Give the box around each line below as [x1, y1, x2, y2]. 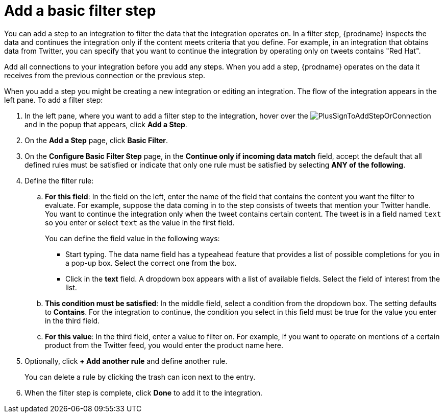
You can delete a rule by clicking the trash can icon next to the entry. [24, 372, 256, 381]
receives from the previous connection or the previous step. [4, 71, 205, 80]
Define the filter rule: [24, 176, 94, 185]
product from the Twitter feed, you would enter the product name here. [45, 340, 283, 350]
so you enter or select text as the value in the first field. [45, 218, 235, 227]
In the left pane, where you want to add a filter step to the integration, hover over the [24, 111, 308, 120]
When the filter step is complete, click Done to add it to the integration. [24, 388, 263, 397]
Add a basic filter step [4, 2, 156, 19]
